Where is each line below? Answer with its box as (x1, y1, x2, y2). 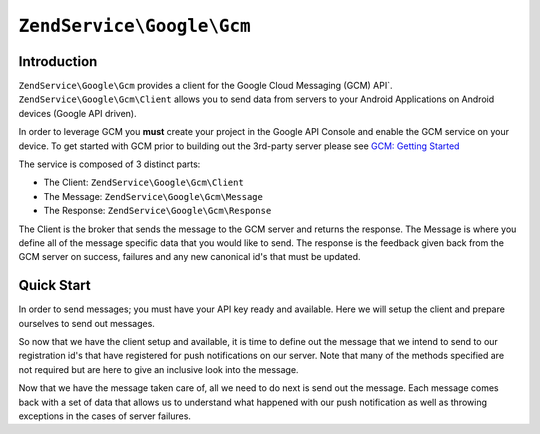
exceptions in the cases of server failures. (18, 410, 192, 422)
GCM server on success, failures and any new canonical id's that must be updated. (18, 251, 361, 263)
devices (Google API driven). (18, 107, 137, 119)
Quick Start (18, 277, 91, 294)
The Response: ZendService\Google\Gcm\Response (43, 205, 272, 217)
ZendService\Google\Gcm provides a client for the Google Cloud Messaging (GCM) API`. (18, 80, 393, 92)
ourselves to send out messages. (18, 317, 155, 329)
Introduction (18, 53, 98, 70)
